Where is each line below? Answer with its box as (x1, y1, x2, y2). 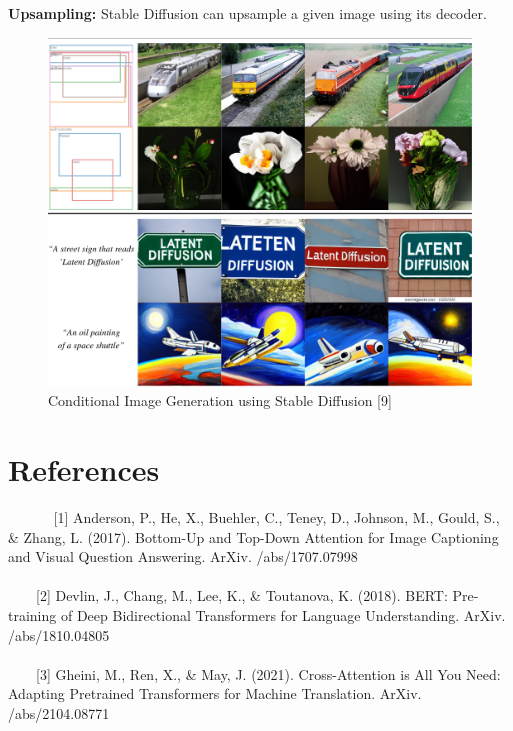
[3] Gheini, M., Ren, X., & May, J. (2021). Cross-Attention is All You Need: (35, 663, 501, 684)
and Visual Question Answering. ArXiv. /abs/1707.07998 (8, 546, 358, 567)
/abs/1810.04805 (8, 624, 110, 645)
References (8, 449, 160, 490)
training (8, 604, 57, 625)
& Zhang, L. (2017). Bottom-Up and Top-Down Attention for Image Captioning (8, 526, 499, 547)
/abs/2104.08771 (8, 702, 110, 723)
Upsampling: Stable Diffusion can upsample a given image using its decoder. (8, 3, 487, 23)
